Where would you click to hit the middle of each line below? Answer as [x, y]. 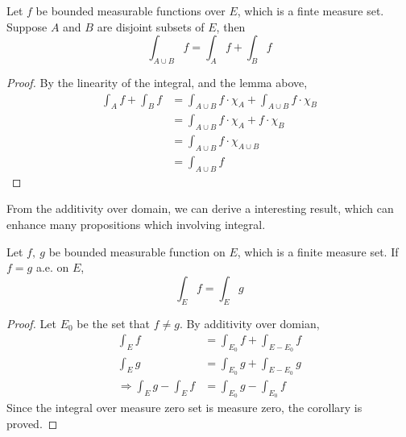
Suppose [27, 26]
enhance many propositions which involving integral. [136, 225]
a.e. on [52, 267]
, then [231, 26]
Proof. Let [31, 323]
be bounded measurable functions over [130, 10]
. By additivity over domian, [249, 323]
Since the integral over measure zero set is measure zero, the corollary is [184, 407]
